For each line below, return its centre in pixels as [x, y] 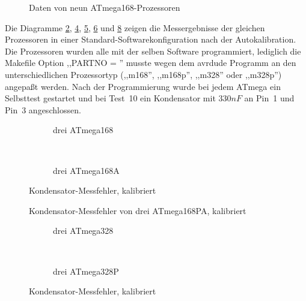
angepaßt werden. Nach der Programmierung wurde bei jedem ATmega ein [143, 86]
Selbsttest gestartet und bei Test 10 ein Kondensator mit [110, 98]
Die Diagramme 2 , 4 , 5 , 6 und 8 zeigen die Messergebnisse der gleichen [135, 27]
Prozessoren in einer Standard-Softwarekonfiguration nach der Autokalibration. [151, 39]
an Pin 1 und [269, 98]
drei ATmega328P [86, 271]
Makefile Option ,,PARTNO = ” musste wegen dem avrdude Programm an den [151, 63]
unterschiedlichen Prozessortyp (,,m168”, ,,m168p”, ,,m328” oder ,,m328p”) [143, 74]
